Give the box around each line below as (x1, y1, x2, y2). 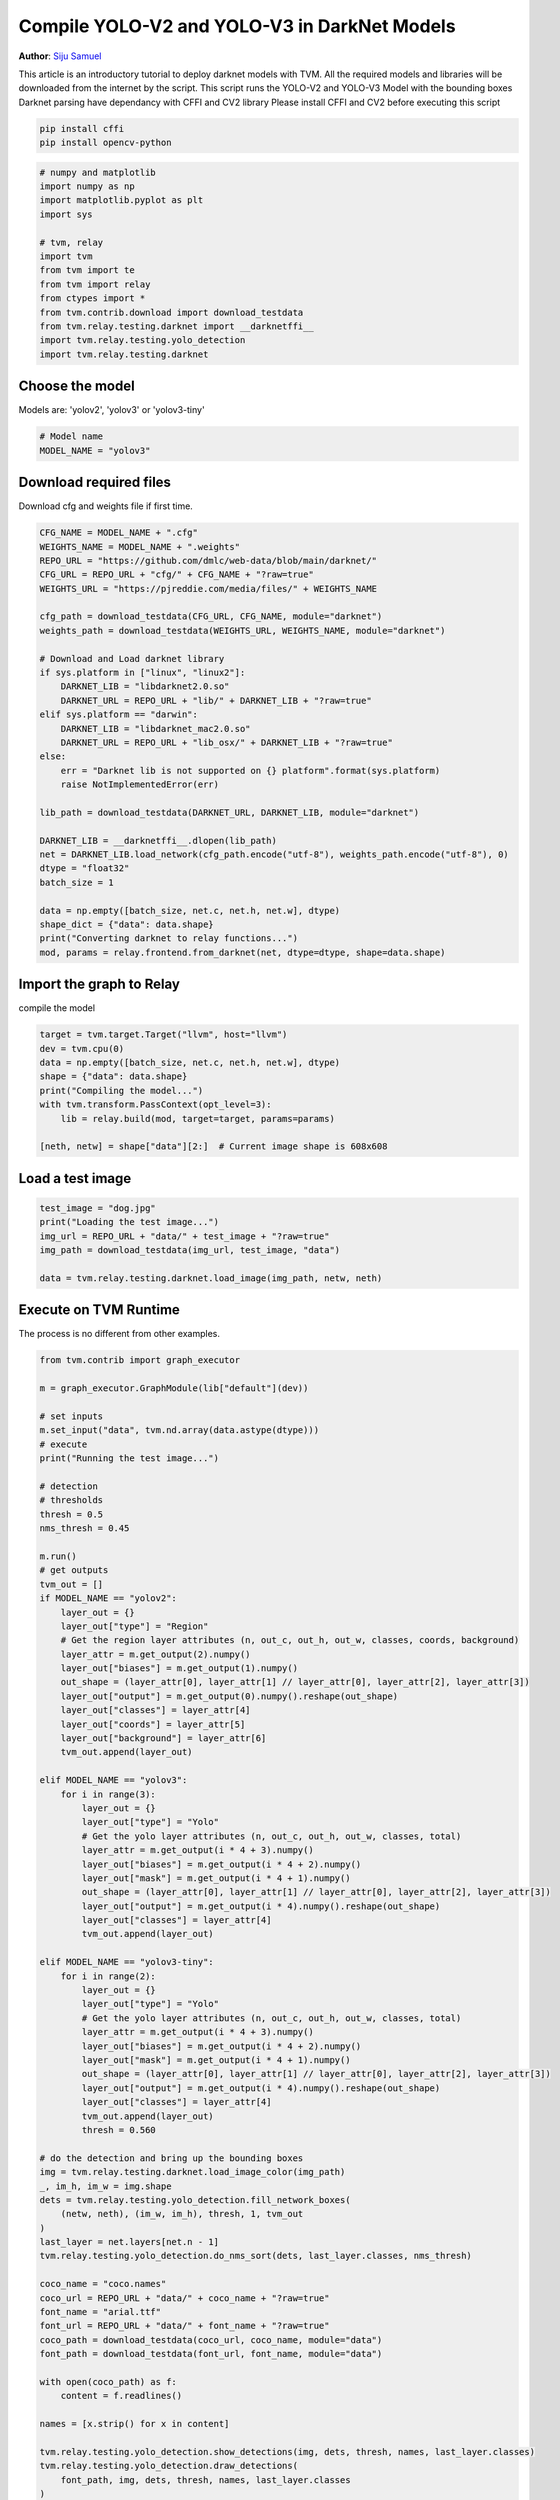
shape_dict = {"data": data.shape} (39, 919, 214, 930)
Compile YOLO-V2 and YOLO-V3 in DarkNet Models (18, 15, 456, 37)
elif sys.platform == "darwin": (39, 709, 199, 720)
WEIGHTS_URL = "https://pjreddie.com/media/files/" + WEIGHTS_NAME (39, 583, 378, 594)
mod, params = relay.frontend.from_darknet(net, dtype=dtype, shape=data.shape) (39, 946, 446, 958)
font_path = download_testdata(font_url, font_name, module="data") (39, 2348, 383, 2360)
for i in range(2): (60, 1970, 157, 1982)
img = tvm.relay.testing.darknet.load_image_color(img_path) (39, 2166, 346, 2178)
